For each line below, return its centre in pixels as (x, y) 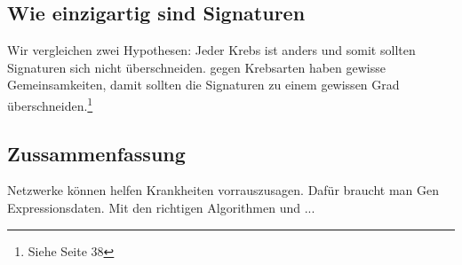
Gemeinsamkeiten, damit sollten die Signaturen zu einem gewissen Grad (203, 85)
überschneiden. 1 (50, 104)
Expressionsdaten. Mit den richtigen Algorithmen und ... (161, 208)
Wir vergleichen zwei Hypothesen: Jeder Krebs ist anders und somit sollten (211, 50)
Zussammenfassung (96, 153)
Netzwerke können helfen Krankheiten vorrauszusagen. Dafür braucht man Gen (223, 190)
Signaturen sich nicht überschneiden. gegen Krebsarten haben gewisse (196, 67)
